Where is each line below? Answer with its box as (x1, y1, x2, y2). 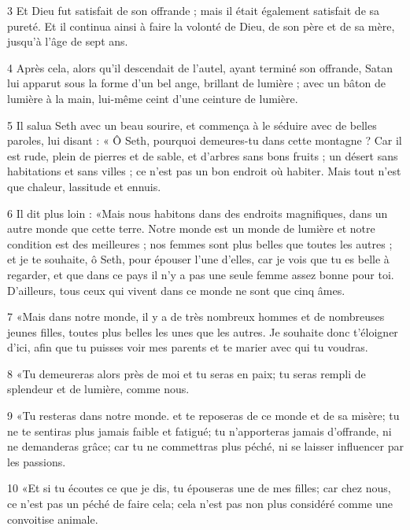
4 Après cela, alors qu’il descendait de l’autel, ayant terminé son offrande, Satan (7, 59, 393, 75)
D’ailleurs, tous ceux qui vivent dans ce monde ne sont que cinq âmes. (7, 282, 345, 298)
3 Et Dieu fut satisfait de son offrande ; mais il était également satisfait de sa (7, 2, 380, 18)
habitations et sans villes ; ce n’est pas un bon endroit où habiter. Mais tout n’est (7, 163, 401, 179)
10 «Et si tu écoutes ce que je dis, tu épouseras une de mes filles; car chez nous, (7, 480, 391, 496)
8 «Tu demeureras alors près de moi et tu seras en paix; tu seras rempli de (7, 365, 366, 381)
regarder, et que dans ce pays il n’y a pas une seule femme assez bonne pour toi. (7, 266, 394, 282)
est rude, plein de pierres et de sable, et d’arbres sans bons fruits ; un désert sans (7, 147, 398, 164)
